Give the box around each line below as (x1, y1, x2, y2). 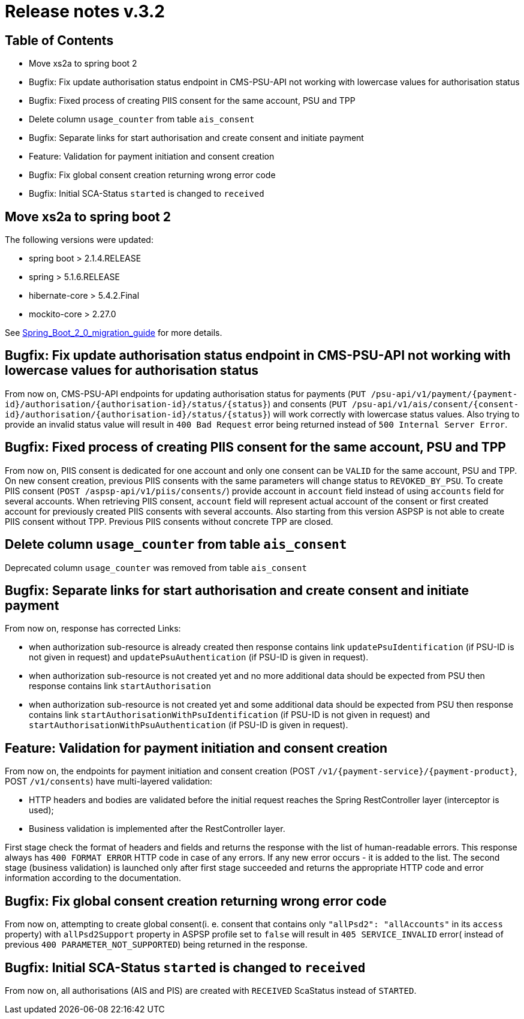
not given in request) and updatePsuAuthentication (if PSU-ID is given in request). (29, 652, 369, 663)
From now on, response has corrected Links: (5, 623, 181, 634)
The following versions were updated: (5, 235, 153, 245)
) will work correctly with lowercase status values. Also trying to (267, 408, 520, 419)
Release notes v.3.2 (5, 1, 165, 22)
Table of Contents (5, 32, 114, 48)
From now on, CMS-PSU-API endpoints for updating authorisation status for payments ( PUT (5, 388, 366, 399)
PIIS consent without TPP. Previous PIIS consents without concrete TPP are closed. (5, 516, 333, 527)
